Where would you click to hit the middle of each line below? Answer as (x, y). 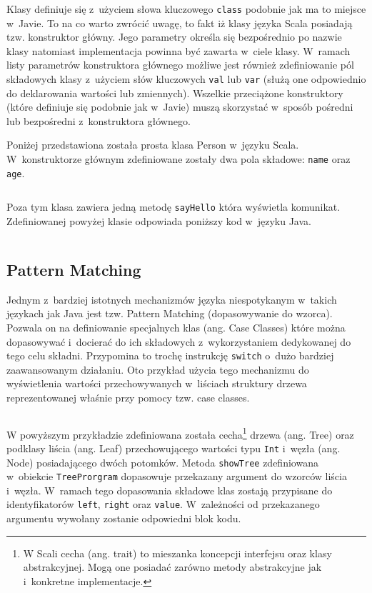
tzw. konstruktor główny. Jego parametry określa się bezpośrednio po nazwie (174, 37)
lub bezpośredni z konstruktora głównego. (99, 120)
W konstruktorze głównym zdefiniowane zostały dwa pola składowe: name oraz (179, 159)
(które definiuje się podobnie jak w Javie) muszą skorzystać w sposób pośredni (180, 107)
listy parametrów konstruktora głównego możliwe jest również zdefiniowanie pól (180, 65)
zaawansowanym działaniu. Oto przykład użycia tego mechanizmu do (158, 369)
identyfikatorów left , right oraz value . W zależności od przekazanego (163, 504)
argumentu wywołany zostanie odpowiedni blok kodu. (124, 518)
